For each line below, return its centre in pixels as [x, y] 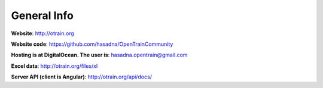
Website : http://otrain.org [42, 33]
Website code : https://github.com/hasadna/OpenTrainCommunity [92, 44]
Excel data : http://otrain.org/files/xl [54, 66]
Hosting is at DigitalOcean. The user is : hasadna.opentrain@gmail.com [99, 55]
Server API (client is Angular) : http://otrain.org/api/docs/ [82, 77]
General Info [42, 15]
